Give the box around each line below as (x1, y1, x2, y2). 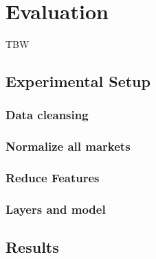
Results (5, 236, 59, 258)
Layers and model (5, 200, 106, 217)
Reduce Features (5, 169, 100, 186)
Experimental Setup (5, 71, 151, 92)
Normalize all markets (5, 138, 131, 155)
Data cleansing (5, 106, 89, 123)
